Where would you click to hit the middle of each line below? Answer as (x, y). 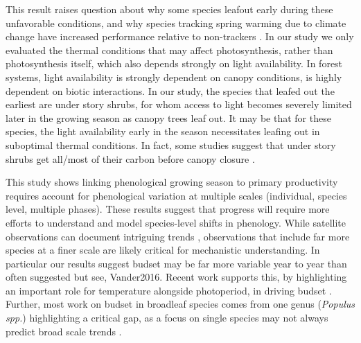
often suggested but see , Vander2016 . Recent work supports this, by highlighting (176, 277)
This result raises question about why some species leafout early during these (169, 9)
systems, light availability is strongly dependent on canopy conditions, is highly (174, 77)
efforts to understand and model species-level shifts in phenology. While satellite (176, 222)
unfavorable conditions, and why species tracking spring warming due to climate (176, 23)
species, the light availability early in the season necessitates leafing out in (163, 131)
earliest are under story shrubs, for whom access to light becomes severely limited (179, 104)
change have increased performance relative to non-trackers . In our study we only (180, 36)
